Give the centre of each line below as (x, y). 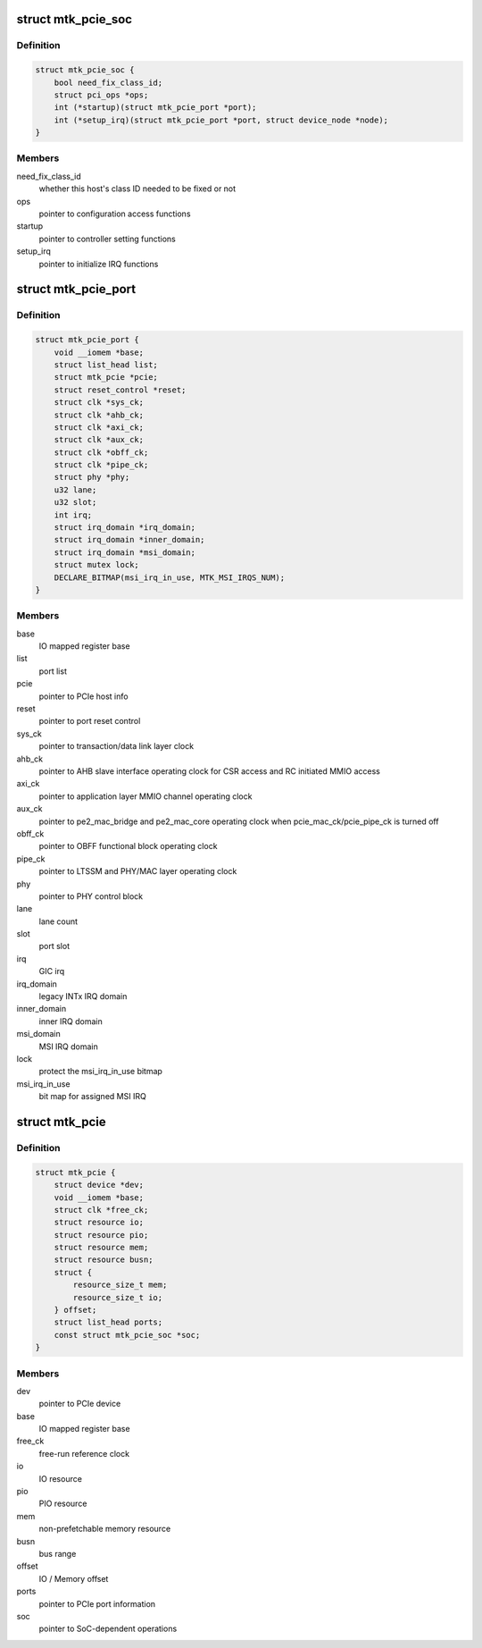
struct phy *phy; (92, 477)
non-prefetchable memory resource (105, 1529)
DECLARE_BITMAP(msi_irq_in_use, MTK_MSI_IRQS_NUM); (170, 577)
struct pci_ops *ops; (101, 95)
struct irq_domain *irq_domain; (125, 528)
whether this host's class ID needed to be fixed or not (137, 189)
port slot (54, 946)
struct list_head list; (106, 365)
